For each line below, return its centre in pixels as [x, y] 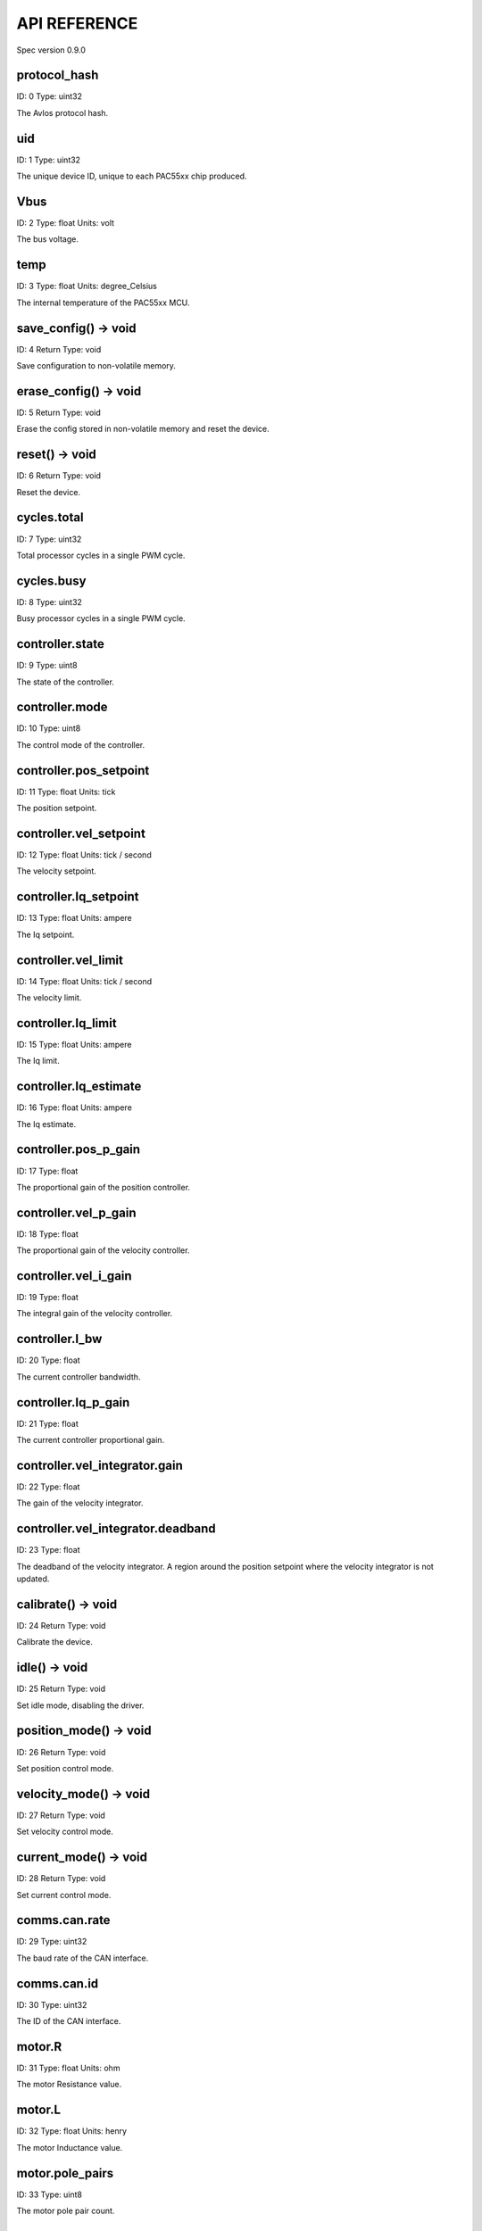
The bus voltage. [48, 239]
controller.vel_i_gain [75, 1276]
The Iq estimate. [46, 1124]
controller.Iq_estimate [79, 1086]
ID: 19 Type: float [48, 1298]
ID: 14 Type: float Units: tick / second [84, 981]
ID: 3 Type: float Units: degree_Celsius [87, 286]
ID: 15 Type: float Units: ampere [74, 1044]
